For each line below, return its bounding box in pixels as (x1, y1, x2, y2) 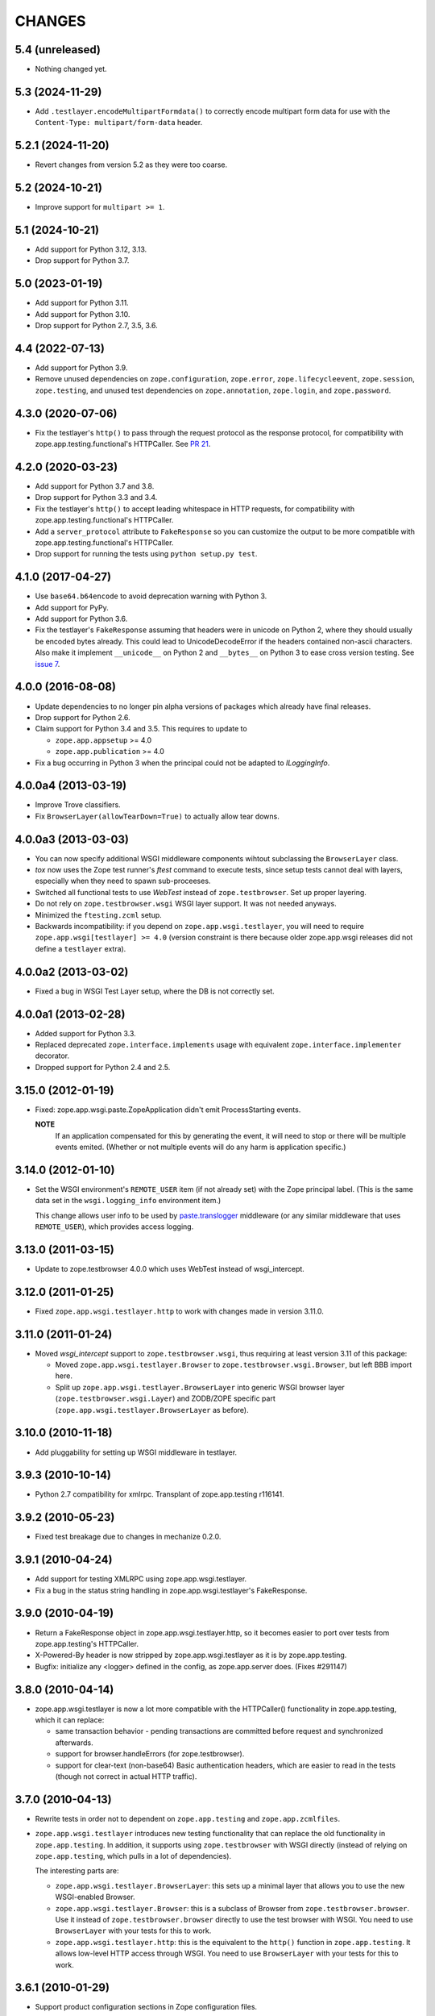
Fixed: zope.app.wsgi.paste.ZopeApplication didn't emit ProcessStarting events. (35, 1105, 301, 1114)
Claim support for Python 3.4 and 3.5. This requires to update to (35, 724, 247, 734)
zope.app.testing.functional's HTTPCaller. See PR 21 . (35, 439, 211, 449)
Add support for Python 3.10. (35, 309, 130, 319)
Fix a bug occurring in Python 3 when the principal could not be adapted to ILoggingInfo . (35, 758, 330, 768)
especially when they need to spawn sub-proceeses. (35, 876, 211, 886)
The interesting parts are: (35, 1866, 119, 1876)
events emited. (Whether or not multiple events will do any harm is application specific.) (55, 1142, 346, 1152)
